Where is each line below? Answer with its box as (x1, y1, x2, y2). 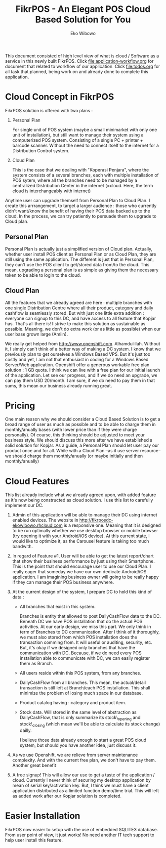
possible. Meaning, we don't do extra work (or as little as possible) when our (5, 326, 161, 332)
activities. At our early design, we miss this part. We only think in (19, 624, 151, 630)
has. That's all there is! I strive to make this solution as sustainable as (5, 320, 146, 327)
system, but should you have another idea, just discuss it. (19, 742, 137, 748)
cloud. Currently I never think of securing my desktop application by (12, 777, 151, 783)
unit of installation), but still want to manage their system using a (12, 132, 144, 138)
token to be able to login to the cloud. (5, 272, 82, 278)
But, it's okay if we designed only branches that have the (19, 645, 136, 651)
